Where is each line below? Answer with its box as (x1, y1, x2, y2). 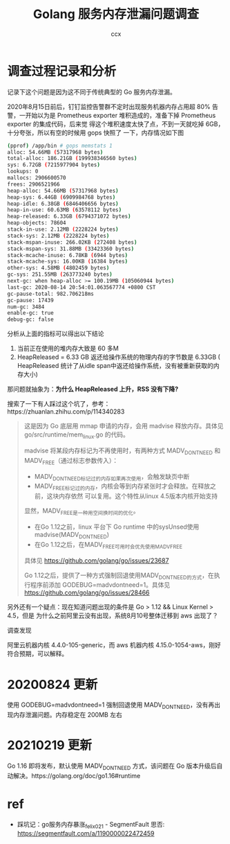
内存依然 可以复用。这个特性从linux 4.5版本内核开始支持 (58, 492, 218, 500)
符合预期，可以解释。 (7, 649, 68, 658)
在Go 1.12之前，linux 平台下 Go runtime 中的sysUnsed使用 (34, 522, 200, 531)
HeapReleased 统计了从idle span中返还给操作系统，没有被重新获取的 (17, 362, 214, 370)
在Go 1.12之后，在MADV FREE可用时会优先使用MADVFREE (34, 540, 183, 550)
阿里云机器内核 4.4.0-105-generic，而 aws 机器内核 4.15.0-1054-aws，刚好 (7, 641, 221, 649)
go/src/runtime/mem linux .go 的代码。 (23, 430, 129, 440)
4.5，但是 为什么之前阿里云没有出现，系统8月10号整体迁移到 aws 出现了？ (7, 611, 219, 620)
